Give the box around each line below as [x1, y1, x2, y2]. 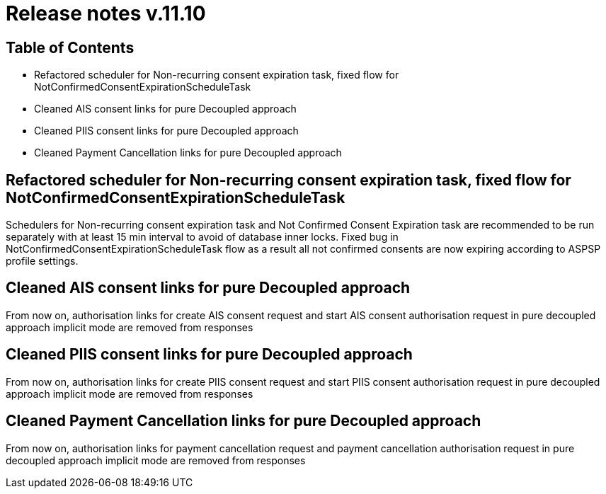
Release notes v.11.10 [6, 1, 206, 25]
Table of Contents [6, 38, 135, 57]
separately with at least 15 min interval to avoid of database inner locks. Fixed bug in [6, 231, 399, 243]
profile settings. [6, 255, 79, 268]
